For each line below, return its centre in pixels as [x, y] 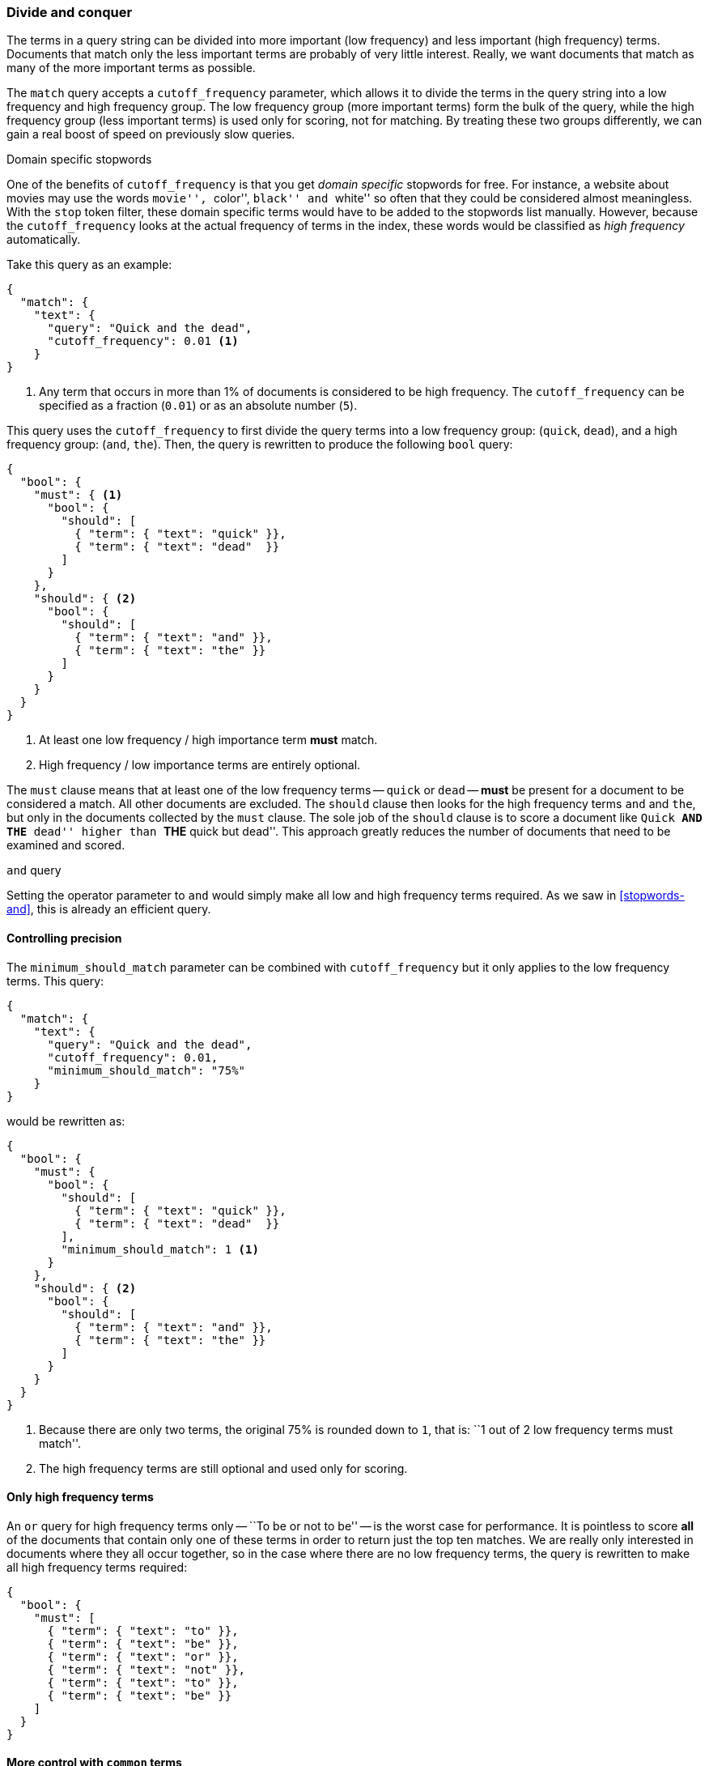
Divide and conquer [70, 12]
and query [34, 870]
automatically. [44, 240]
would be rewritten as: [66, 1121]
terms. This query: [55, 981]
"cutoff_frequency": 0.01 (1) [143, 341]
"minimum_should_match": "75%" [146, 1070]
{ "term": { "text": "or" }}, [143, 1656]
